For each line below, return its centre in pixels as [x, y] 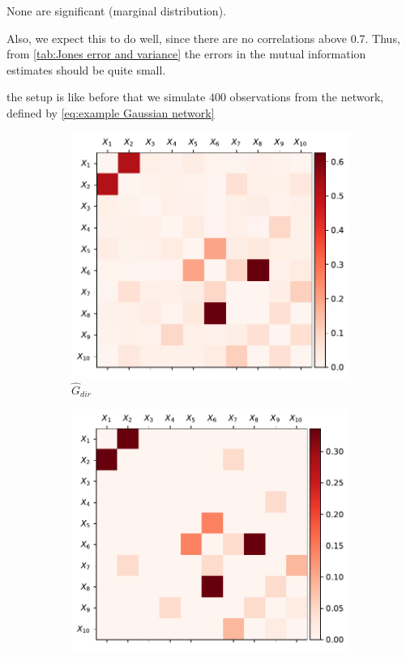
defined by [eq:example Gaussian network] [111, 112]
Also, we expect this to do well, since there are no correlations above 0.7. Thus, [203, 38]
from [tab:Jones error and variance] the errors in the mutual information [186, 54]
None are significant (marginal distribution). [116, 11]
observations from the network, [307, 97]
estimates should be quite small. [86, 69]
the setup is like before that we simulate [106, 97]
